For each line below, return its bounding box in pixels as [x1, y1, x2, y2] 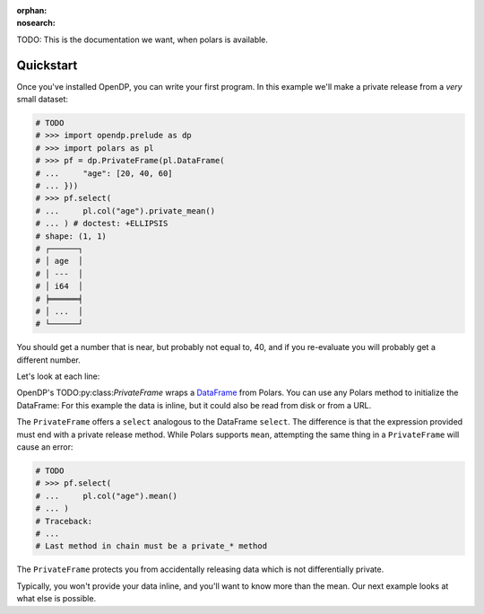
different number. [16, 355, 81, 365]
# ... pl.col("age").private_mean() [35, 206, 215, 215]
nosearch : [16, 18, 56, 29]
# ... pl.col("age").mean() [35, 490, 178, 501]
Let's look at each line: [16, 371, 100, 382]
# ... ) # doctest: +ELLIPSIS [35, 218, 169, 229]
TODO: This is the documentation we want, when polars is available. [16, 34, 269, 45]
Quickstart [16, 57, 78, 73]
